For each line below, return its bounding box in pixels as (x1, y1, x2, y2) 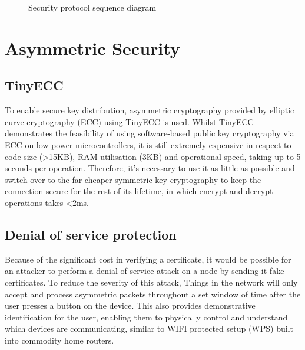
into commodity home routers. (5, 333, 114, 346)
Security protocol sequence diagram (28, 1, 157, 13)
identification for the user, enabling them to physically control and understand (5, 310, 288, 323)
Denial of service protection (5, 225, 177, 243)
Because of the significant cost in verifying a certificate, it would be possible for (5, 253, 291, 265)
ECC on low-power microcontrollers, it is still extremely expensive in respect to (5, 138, 291, 151)
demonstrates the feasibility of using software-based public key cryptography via (5, 127, 294, 139)
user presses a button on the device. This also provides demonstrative (5, 299, 256, 312)
